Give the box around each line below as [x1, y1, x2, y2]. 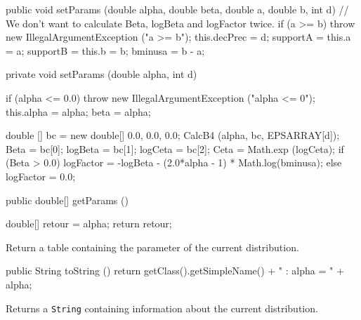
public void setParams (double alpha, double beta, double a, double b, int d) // [6, 2, 349, 16]
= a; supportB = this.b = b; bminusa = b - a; [6, 43, 205, 58]
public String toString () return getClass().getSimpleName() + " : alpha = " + [6, 263, 344, 278]
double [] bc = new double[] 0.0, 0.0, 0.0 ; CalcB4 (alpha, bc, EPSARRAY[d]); [6, 128, 340, 142]
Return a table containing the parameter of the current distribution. [6, 239, 299, 254]
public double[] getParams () [6, 192, 129, 207]
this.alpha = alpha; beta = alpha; [6, 104, 151, 119]
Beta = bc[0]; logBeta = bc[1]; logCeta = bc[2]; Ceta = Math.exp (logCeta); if [6, 141, 344, 156]
